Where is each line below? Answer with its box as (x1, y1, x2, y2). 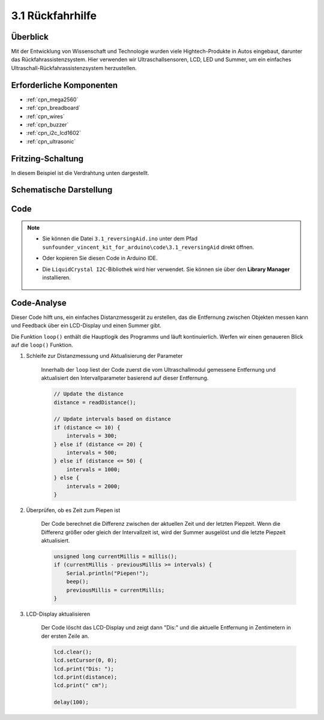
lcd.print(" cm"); (53, 682, 108, 689)
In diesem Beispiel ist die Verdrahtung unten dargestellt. (11, 169, 149, 176)
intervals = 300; (66, 432, 118, 439)
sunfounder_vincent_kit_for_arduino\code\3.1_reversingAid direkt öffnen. (42, 243, 254, 251)
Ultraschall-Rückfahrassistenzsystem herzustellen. (11, 64, 137, 71)
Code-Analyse (11, 297, 67, 308)
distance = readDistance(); (53, 399, 136, 406)
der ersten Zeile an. (41, 632, 89, 640)
